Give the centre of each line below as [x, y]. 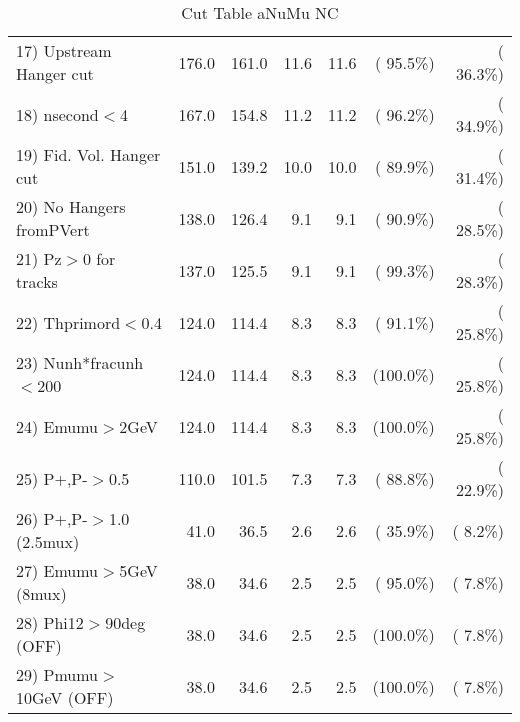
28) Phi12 [50, 622]
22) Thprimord [68, 322]
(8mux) [41, 593]
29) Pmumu [57, 674]
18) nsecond [57, 114]
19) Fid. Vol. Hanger [88, 154]
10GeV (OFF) [65, 697]
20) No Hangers [71, 206]
